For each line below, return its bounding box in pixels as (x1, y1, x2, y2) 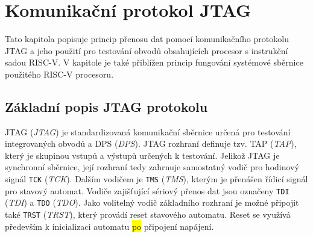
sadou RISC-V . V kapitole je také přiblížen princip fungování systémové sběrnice (5, 56, 303, 69)
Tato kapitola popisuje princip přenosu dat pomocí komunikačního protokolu (5, 32, 289, 45)
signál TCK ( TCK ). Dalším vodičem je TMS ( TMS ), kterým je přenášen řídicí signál (5, 173, 308, 185)
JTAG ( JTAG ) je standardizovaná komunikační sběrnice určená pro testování (5, 125, 291, 138)
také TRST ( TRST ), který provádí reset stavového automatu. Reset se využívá (5, 208, 291, 221)
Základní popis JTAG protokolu (5, 97, 208, 115)
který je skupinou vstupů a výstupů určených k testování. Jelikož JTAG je (5, 149, 280, 161)
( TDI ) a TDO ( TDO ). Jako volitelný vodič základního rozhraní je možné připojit (5, 196, 299, 209)
